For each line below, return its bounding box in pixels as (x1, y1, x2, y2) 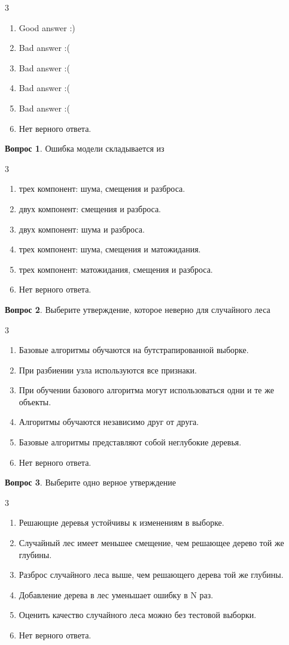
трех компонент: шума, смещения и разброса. (19, 182, 185, 195)
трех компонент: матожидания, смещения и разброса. (19, 263, 213, 275)
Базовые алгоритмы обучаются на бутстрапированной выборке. (19, 343, 249, 356)
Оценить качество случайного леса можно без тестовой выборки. (19, 608, 257, 621)
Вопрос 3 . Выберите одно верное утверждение (5, 476, 176, 489)
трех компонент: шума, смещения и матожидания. (19, 243, 201, 255)
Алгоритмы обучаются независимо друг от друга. (19, 415, 199, 428)
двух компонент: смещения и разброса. (19, 202, 161, 215)
